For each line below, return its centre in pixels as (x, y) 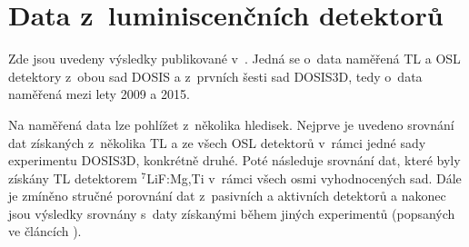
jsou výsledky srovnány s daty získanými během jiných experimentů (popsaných (232, 213)
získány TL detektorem (73, 178)
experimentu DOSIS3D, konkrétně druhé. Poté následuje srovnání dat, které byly (234, 160)
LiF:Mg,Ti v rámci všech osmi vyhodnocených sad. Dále (304, 178)
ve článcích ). (45, 231)
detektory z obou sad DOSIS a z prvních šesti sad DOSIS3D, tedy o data (215, 76)
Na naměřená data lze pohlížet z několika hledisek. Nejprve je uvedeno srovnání (231, 124)
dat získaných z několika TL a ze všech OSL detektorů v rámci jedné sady (217, 142)
